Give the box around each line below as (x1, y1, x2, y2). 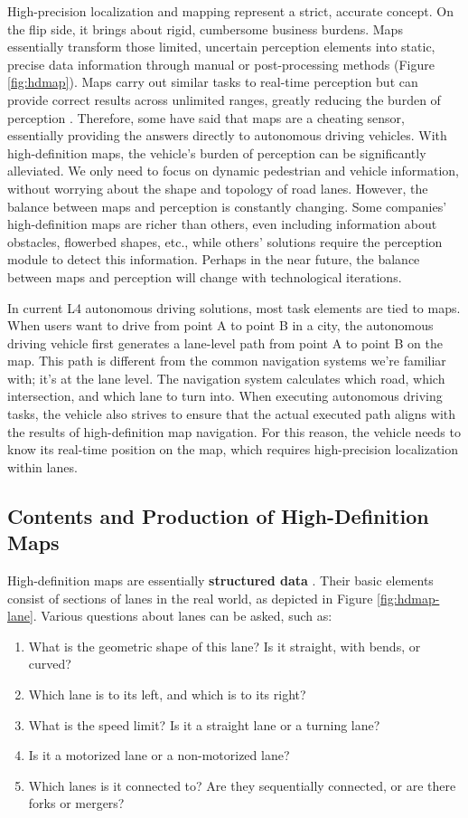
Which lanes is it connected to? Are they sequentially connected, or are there (28, 775, 456, 794)
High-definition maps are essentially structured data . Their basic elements (7, 571, 434, 590)
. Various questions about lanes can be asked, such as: (33, 606, 332, 625)
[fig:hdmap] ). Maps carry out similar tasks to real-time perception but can (7, 72, 418, 91)
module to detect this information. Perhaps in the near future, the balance (7, 250, 420, 269)
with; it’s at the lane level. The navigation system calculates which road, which (7, 368, 445, 387)
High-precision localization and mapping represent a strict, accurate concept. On (7, 2, 454, 20)
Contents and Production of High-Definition (7, 501, 429, 529)
